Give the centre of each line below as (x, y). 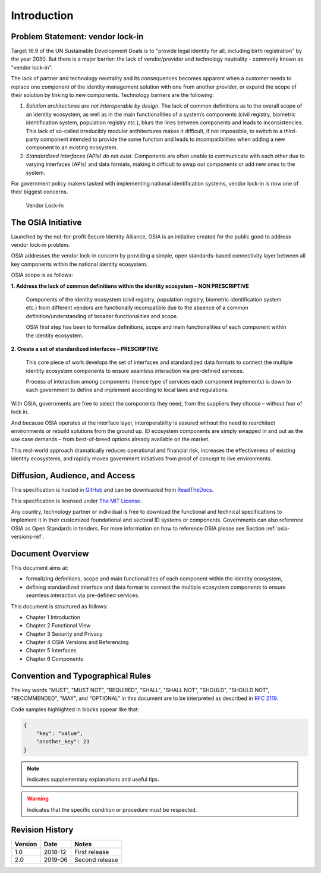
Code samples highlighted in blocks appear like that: (75, 709)
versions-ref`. (28, 537)
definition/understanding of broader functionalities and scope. (102, 316)
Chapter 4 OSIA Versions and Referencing (77, 642)
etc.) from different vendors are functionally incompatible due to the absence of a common (137, 308)
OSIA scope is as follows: (42, 275)
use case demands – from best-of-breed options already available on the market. (111, 439)
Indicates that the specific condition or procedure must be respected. (112, 809)
